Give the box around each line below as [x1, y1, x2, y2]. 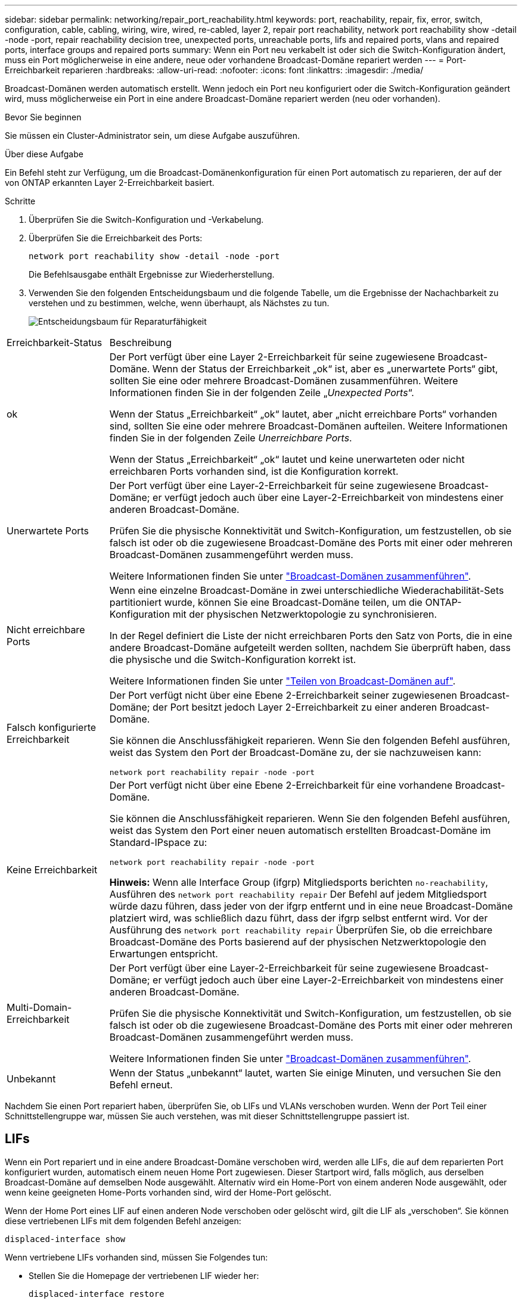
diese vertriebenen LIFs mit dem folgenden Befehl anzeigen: [5, 1215, 241, 1226]
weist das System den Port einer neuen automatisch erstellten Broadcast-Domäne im [109, 824, 491, 836]
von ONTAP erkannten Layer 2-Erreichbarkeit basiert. [5, 178, 215, 188]
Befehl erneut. [109, 1079, 173, 1091]
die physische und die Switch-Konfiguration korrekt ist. [109, 653, 356, 665]
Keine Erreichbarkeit [7, 863, 98, 876]
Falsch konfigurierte [7, 721, 97, 733]
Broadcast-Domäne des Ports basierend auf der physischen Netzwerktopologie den [109, 936, 486, 948]
